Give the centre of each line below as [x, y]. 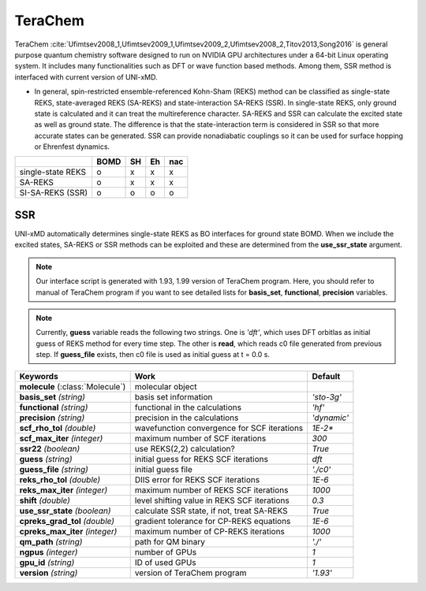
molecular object [166, 387]
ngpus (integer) [49, 552]
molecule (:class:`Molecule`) [73, 387]
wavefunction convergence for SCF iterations [219, 428]
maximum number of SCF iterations [200, 439]
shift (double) [45, 500]
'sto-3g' [327, 397]
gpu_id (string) [47, 563]
